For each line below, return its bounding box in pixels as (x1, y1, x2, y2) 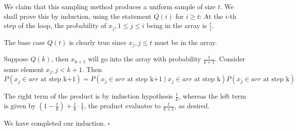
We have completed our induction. (4, 118, 106, 128)
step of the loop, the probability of (4, 20, 107, 30)
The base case (4, 37, 45, 47)
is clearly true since (69, 37, 126, 47)
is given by (4, 101, 36, 111)
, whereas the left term (178, 91, 246, 101)
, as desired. (174, 101, 210, 111)
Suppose (4, 54, 29, 64)
